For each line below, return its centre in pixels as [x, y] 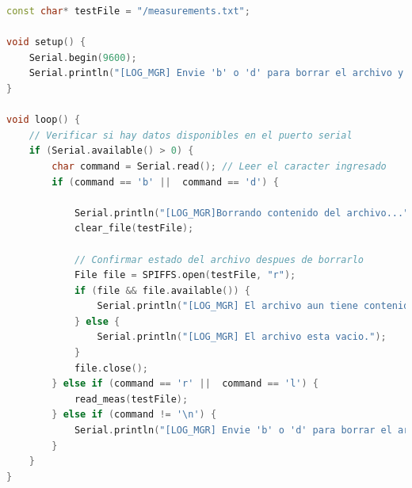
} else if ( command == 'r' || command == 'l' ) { [185, 384]
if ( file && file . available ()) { [162, 290]
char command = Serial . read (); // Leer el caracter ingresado [219, 166]
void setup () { [46, 42]
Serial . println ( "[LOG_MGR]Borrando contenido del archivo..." [242, 213]
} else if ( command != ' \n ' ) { [134, 415]
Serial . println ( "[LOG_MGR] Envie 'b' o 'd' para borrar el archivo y [216, 73]
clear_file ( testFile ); [134, 229]
